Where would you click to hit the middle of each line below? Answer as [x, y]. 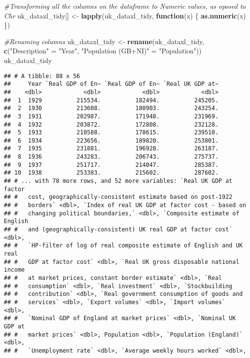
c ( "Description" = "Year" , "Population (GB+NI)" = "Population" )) [103, 51]
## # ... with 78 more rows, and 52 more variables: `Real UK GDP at [118, 181]
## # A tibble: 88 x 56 [42, 76]
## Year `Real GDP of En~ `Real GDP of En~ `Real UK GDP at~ [111, 84]
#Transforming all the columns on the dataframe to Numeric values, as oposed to [125, 6]
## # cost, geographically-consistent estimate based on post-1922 [118, 197]
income [14, 270]
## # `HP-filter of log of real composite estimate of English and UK [123, 246]
